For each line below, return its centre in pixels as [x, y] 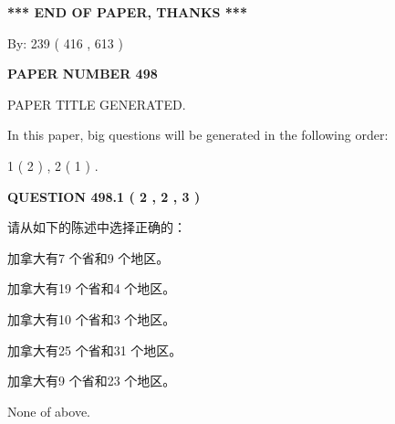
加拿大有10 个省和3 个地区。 [92, 318]
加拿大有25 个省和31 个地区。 [95, 350]
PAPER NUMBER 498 [83, 74]
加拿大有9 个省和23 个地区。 [92, 381]
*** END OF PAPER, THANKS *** [127, 12]
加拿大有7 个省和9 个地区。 [88, 257]
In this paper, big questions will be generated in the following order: [198, 135]
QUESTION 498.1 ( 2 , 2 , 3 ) [104, 196]
